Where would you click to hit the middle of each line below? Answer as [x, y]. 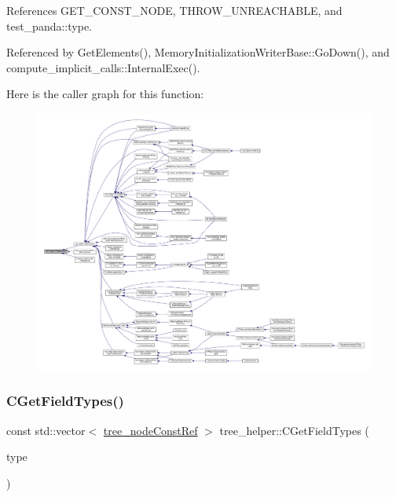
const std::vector [46, 430]
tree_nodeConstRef [150, 430]
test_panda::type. [49, 26]
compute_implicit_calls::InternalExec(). [103, 67]
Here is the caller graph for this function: [105, 94]
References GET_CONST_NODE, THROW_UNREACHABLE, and [174, 10]
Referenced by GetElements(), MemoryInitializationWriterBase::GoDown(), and [198, 52]
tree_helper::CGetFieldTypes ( [294, 430]
